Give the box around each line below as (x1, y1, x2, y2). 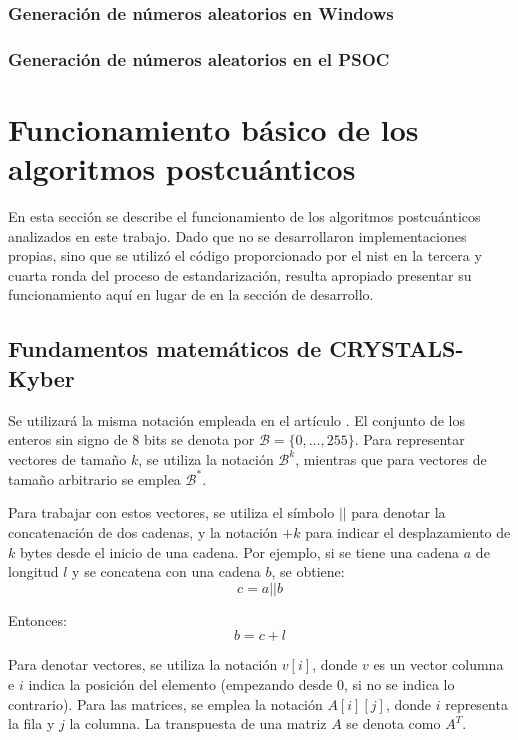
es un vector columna (373, 654, 504, 675)
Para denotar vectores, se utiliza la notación (8, 654, 278, 675)
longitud (8, 561, 59, 582)
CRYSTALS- (329, 333, 464, 364)
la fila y (8, 713, 55, 734)
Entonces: (8, 609, 67, 630)
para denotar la (351, 502, 446, 523)
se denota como (346, 713, 441, 734)
